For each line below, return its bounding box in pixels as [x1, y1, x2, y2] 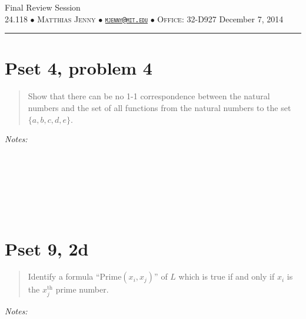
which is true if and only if [178, 270, 275, 283]
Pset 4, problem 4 [5, 56, 152, 80]
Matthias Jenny [37, 12, 96, 25]
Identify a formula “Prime [28, 270, 122, 283]
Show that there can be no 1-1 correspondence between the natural [28, 90, 270, 102]
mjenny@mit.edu [105, 15, 148, 24]
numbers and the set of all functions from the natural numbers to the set [28, 101, 291, 113]
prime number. [55, 283, 109, 296]
